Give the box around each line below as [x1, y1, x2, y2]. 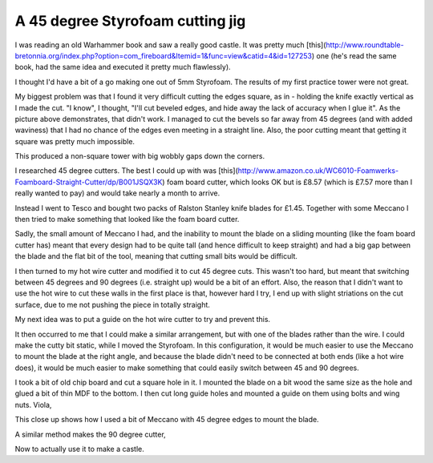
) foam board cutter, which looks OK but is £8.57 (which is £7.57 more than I [161, 177, 413, 187]
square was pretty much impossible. [14, 136, 136, 146]
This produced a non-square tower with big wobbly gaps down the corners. [14, 151, 265, 161]
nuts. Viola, [14, 400, 52, 409]
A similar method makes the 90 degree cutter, [14, 429, 166, 439]
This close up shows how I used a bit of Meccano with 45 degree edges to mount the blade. [14, 415, 320, 425]
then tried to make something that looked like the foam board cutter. [14, 215, 240, 224]
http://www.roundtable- [326, 40, 404, 50]
